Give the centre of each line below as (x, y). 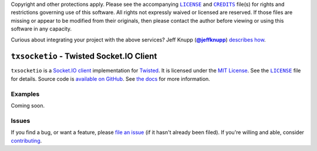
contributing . (26, 140)
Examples (25, 94)
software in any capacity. (41, 29)
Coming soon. (28, 106)
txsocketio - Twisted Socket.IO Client (84, 56)
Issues (21, 121)
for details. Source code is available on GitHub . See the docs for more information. (111, 78)
